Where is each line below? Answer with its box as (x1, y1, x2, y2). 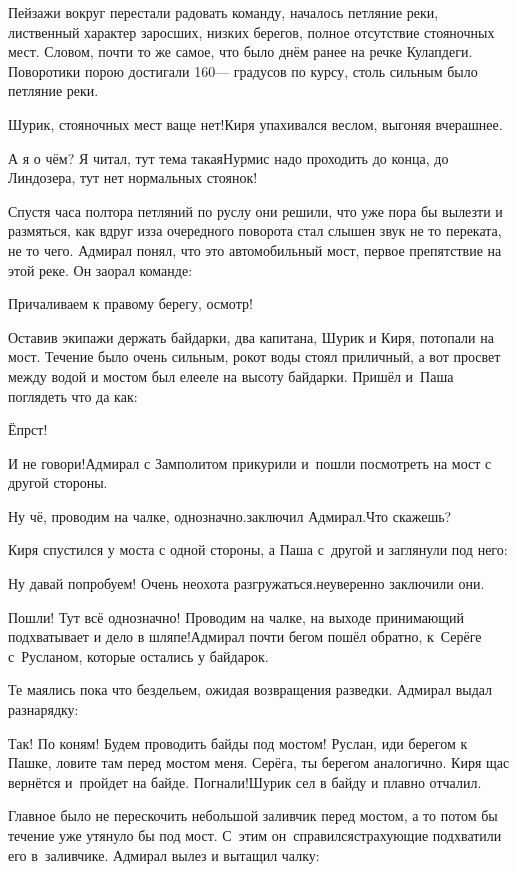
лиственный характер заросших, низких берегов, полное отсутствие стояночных (8, 21, 495, 42)
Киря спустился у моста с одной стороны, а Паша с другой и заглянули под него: (8, 539, 508, 560)
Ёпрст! (8, 419, 48, 440)
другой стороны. (8, 472, 108, 493)
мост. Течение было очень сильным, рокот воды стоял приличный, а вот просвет (8, 346, 501, 367)
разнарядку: (8, 699, 79, 720)
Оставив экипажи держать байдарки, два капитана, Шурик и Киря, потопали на (8, 326, 494, 347)
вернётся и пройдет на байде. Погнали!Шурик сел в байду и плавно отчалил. (8, 771, 482, 792)
